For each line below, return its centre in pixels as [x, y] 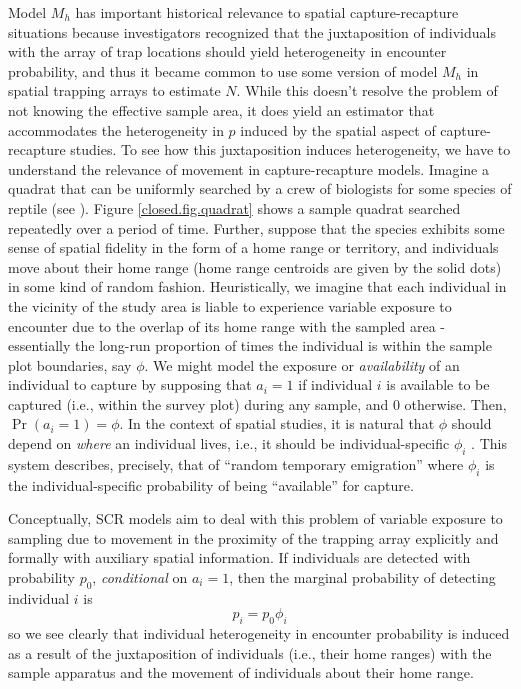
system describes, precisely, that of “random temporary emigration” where [236, 463]
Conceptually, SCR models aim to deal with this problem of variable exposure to [255, 518]
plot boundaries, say [70, 364]
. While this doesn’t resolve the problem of [367, 90]
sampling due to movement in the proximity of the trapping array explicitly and [253, 537]
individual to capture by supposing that [130, 384]
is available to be [438, 384]
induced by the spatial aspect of [338, 129]
